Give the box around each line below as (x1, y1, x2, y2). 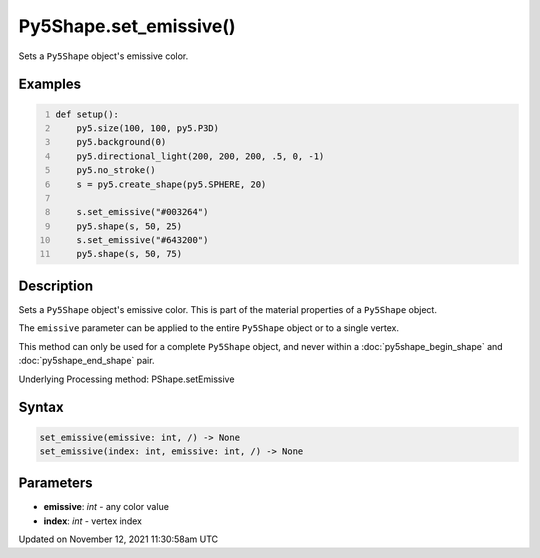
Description (18, 277, 94, 294)
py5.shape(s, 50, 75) (76, 248, 183, 260)
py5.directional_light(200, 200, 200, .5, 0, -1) (76, 150, 325, 162)
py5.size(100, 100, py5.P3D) (76, 122, 220, 134)
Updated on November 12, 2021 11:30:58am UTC (18, 533, 219, 545)
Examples (18, 76, 82, 93)
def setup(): (55, 108, 120, 120)
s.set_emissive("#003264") (76, 206, 209, 218)
